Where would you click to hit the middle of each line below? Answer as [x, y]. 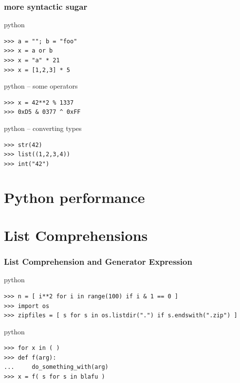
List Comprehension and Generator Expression [98, 262]
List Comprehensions [76, 235]
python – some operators [41, 86]
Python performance [74, 197]
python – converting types [43, 128]
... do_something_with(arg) [56, 367]
